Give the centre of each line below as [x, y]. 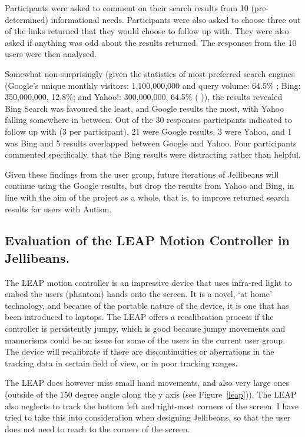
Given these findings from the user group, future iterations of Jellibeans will [142, 174]
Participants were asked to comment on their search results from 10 [127, 8]
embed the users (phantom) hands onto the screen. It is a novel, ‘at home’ [138, 294]
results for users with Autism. [58, 209]
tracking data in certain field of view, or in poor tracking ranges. [121, 363]
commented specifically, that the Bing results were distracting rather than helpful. [153, 154]
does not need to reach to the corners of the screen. [97, 428]
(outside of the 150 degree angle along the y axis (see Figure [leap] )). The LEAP [151, 394]
